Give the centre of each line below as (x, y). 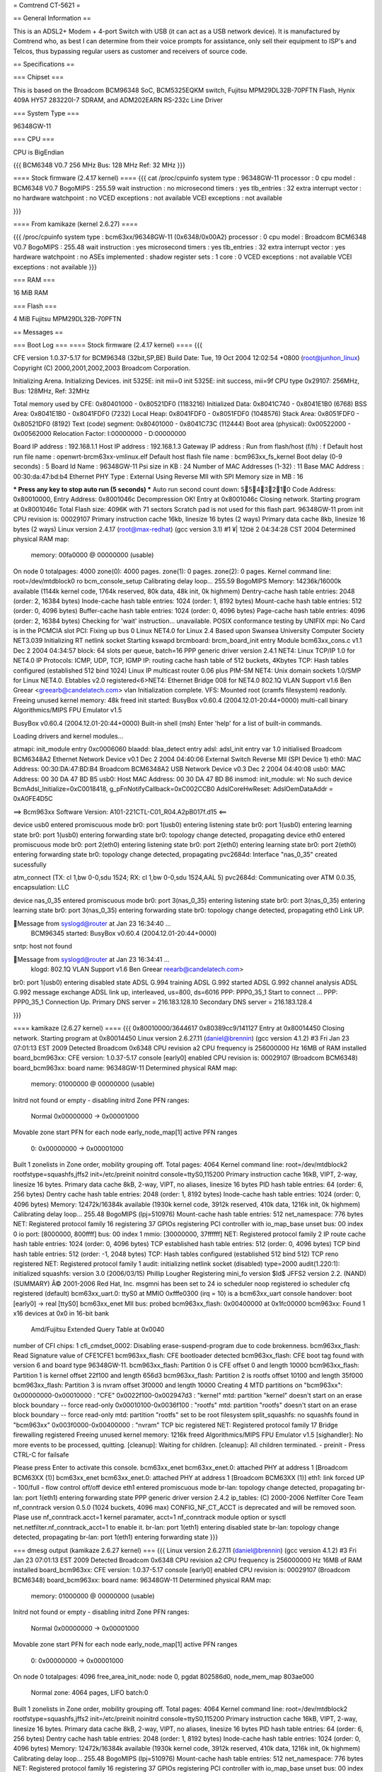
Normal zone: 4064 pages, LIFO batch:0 (89, 1693)
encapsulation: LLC (41, 887)
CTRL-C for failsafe (41, 1454)
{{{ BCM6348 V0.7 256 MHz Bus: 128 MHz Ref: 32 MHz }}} (99, 165)
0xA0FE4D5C (33, 799)
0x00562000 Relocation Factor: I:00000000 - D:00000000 (100, 434)
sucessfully (30, 864)
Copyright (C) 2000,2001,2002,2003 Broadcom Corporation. (102, 368)
